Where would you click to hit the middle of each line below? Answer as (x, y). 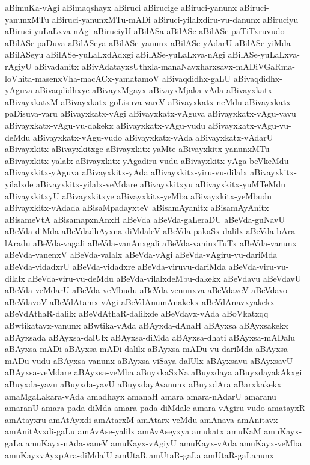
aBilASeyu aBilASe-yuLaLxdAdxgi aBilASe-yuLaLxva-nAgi (115, 54)
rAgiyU (18, 66)
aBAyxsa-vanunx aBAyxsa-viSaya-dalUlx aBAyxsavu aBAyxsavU (173, 360)
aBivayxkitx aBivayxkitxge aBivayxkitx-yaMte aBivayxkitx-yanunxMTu (137, 149)
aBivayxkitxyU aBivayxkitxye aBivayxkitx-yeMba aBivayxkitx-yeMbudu (138, 196)
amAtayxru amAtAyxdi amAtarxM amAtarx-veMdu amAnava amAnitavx (141, 419)
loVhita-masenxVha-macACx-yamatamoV (82, 78)
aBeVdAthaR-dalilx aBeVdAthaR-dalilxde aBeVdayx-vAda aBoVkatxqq (137, 313)
